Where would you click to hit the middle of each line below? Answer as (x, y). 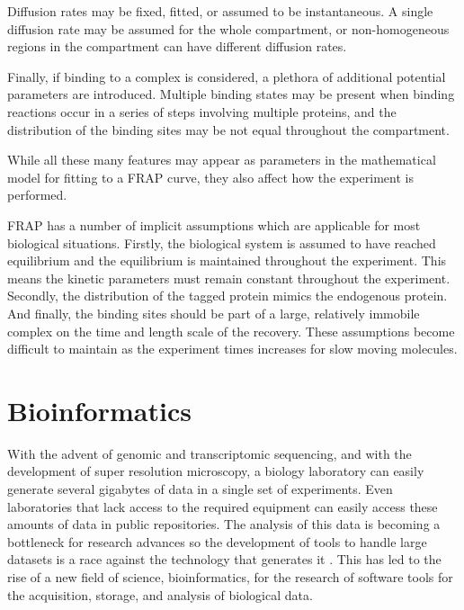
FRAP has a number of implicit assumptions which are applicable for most (214, 224)
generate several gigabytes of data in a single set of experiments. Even (200, 489)
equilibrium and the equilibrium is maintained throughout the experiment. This (227, 260)
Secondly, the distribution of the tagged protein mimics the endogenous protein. (228, 296)
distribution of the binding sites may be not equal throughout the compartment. (228, 129)
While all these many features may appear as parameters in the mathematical (222, 160)
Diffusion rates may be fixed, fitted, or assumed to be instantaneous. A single (220, 11)
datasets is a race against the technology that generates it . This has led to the (224, 559)
